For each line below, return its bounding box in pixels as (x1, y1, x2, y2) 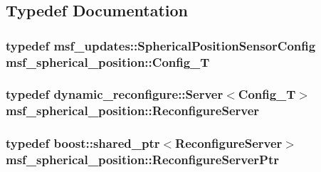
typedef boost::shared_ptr (6, 134, 160, 152)
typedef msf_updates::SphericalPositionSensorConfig (6, 36, 316, 54)
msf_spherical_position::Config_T (6, 53, 210, 70)
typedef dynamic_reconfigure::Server (6, 85, 223, 103)
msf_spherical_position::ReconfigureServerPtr (6, 151, 279, 168)
